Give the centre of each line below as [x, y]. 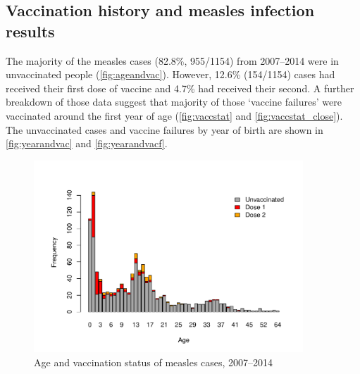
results [30, 31]
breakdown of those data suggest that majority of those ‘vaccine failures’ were [174, 102]
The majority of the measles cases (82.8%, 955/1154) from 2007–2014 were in [172, 60]
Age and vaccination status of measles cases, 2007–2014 [154, 362]
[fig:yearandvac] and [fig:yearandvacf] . [87, 143]
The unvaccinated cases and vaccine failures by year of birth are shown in [165, 129]
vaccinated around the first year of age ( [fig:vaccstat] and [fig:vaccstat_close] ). [174, 115]
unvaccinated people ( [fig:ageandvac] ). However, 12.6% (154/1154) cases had [170, 74]
